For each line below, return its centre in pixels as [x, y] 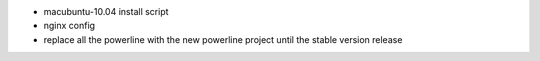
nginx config [69, 26]
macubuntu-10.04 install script [106, 11]
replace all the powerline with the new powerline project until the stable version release [223, 39]
